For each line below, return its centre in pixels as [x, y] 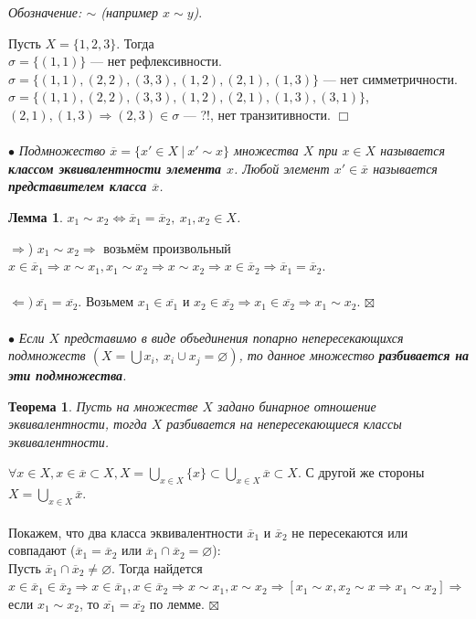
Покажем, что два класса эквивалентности [126, 532]
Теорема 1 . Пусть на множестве [103, 406]
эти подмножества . [68, 375]
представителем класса [78, 186]
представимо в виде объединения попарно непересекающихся [234, 337]
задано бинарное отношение [297, 406]
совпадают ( [42, 550]
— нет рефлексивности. [156, 61]
